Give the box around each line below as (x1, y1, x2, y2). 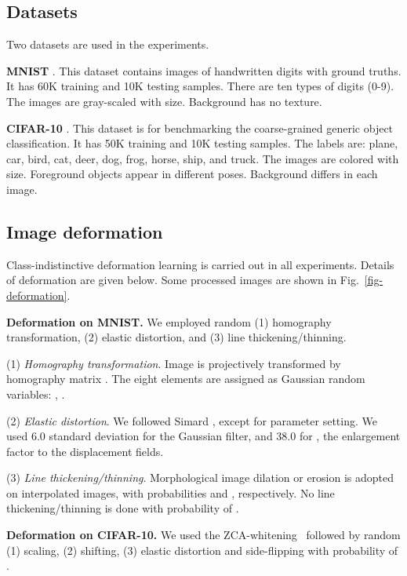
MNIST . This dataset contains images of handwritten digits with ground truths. (6, 62, 402, 78)
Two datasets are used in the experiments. (6, 36, 209, 53)
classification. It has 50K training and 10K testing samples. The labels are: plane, (6, 135, 398, 151)
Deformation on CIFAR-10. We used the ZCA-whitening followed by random (6, 527, 401, 543)
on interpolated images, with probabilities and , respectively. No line (6, 484, 335, 501)
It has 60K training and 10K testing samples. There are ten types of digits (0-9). (6, 78, 394, 94)
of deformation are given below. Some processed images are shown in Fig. (6, 272, 359, 288)
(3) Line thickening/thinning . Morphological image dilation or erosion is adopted (6, 469, 394, 486)
